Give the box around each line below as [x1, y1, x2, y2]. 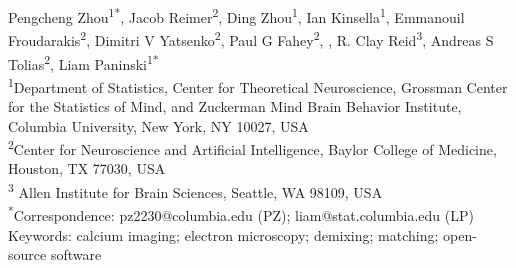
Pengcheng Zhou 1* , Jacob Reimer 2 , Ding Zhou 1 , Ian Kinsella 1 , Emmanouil [8, 4, 465, 27]
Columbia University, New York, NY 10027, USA [8, 115, 309, 136]
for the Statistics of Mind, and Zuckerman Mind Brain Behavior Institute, [8, 96, 462, 116]
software [50, 244, 102, 265]
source [8, 244, 47, 265]
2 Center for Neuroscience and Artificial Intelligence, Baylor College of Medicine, [8, 136, 497, 159]
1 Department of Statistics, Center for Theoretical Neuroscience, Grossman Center [8, 73, 508, 97]
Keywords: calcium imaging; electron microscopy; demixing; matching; [8, 224, 439, 245]
